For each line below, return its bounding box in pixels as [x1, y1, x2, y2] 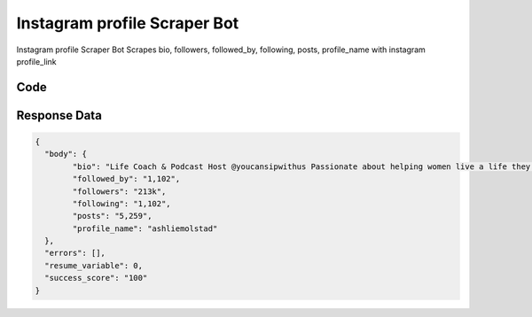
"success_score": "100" [44, 273, 148, 283]
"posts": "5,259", [72, 211, 153, 221]
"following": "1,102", [72, 198, 172, 208]
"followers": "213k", [72, 186, 167, 197]
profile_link [16, 56, 57, 66]
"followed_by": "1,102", [72, 174, 181, 184]
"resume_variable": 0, [44, 260, 144, 270]
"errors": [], [44, 248, 106, 259]
